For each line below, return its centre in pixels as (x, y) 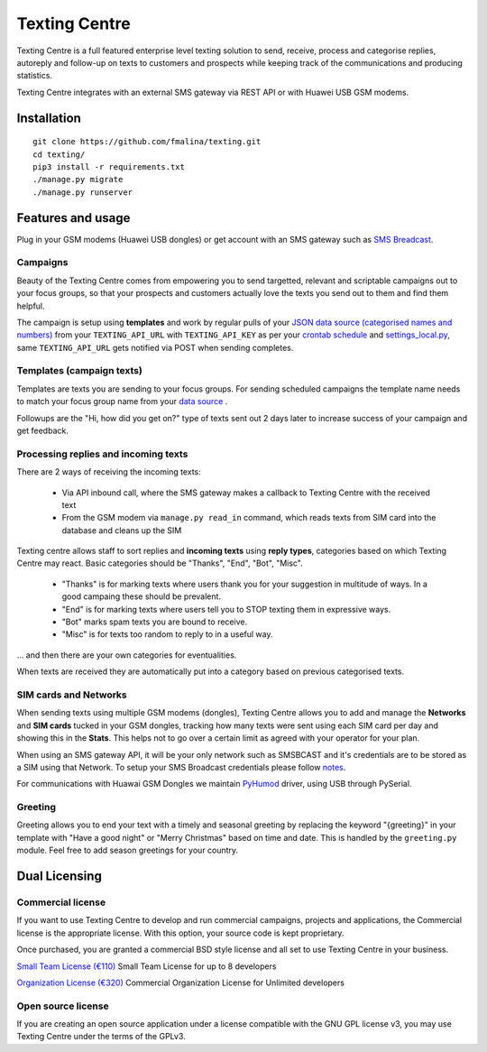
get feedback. (43, 430)
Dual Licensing (60, 877)
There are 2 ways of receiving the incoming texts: (109, 472)
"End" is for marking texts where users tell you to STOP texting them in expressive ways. (226, 609)
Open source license (63, 1006)
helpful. (31, 306)
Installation (49, 118)
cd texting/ (59, 154)
